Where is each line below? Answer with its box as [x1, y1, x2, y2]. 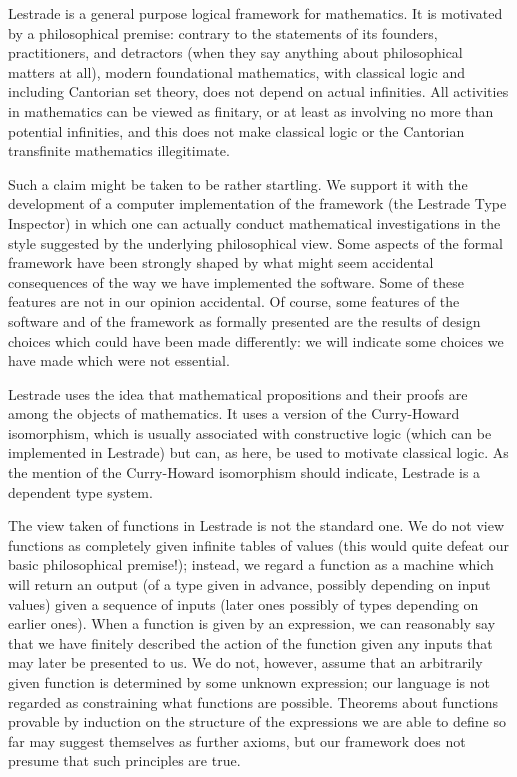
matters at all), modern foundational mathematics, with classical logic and [8, 61, 465, 82]
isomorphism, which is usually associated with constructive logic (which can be [8, 422, 492, 443]
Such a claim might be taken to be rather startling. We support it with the [8, 173, 468, 194]
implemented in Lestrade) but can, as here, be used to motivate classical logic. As [8, 442, 509, 463]
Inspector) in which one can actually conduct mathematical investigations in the [8, 212, 501, 233]
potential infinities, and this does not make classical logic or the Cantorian [8, 120, 465, 141]
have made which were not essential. [8, 350, 230, 371]
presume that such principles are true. [8, 750, 241, 771]
